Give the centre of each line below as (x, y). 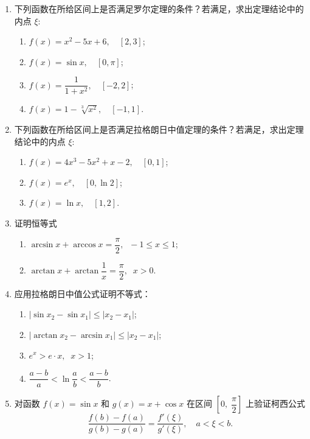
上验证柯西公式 (276, 403)
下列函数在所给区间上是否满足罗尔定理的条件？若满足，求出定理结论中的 (159, 9)
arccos (84, 245)
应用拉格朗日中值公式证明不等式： (82, 293)
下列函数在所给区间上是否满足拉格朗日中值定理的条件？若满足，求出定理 (159, 129)
